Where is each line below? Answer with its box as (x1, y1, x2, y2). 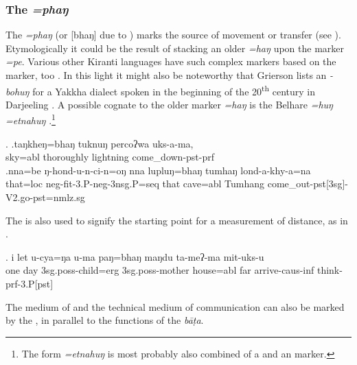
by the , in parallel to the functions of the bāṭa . (5, 313, 204, 327)
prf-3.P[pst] (5, 276, 54, 291)
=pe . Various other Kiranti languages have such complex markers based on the (5, 54, 336, 69)
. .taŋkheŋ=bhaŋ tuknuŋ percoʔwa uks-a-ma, (5, 136, 194, 150)
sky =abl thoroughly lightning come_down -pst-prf (5, 150, 215, 164)
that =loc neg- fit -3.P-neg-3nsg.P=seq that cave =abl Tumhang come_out (5, 176, 310, 191)
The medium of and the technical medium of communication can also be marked (5, 299, 345, 314)
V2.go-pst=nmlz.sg (5, 190, 85, 204)
